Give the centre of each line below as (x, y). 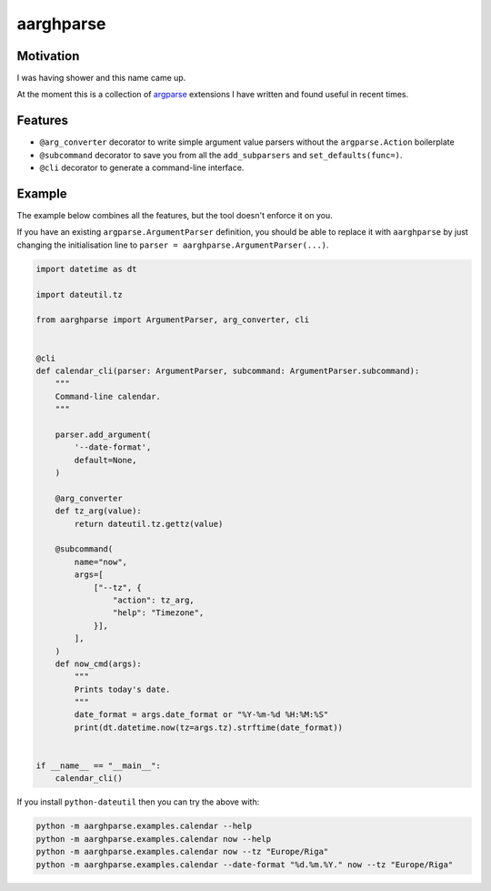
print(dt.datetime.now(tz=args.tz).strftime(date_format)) (209, 727)
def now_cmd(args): (99, 663)
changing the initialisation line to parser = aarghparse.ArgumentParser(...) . (173, 245)
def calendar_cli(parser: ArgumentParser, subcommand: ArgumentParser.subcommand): (228, 370)
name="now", (100, 562)
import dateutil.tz (79, 294)
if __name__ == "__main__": (98, 766)
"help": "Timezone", (158, 613)
